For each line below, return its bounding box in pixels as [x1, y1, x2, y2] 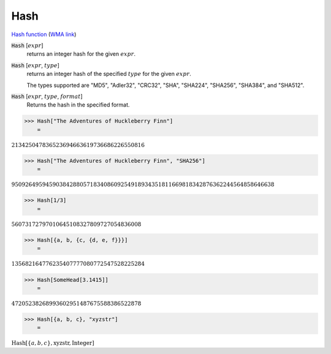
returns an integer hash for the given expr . [26, 50, 136, 58]
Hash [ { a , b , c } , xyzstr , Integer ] [11, 340, 94, 347]
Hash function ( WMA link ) [11, 31, 77, 38]
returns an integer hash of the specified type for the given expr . [26, 70, 191, 78]
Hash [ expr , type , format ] [11, 92, 83, 100]
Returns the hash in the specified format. [26, 101, 130, 108]
